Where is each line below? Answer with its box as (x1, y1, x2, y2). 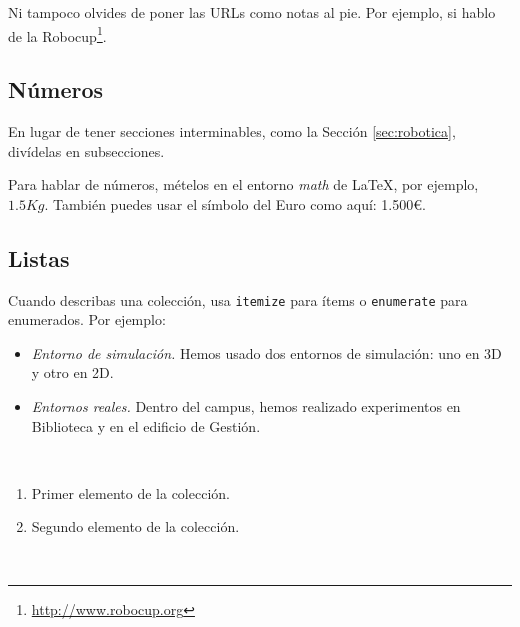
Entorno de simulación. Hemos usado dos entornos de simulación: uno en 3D (31, 342, 502, 363)
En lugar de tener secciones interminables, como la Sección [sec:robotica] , (8, 121, 456, 142)
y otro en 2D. (31, 362, 114, 383)
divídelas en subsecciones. (8, 140, 165, 161)
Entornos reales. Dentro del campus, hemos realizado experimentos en (31, 396, 461, 417)
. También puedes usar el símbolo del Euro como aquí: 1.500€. (44, 193, 426, 214)
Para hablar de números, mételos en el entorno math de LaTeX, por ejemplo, (8, 174, 479, 195)
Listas (8, 242, 70, 273)
